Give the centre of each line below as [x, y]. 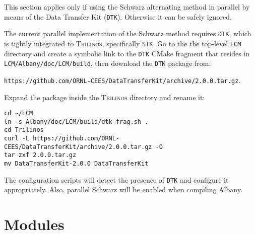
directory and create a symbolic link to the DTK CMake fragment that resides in [127, 53]
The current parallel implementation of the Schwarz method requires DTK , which [128, 33]
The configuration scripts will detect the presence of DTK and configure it [116, 179]
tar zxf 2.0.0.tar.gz [40, 155]
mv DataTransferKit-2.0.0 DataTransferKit [76, 164]
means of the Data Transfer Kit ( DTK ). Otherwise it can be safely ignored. [118, 16]
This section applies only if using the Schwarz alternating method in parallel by [127, 7]
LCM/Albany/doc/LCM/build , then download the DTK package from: [108, 63]
